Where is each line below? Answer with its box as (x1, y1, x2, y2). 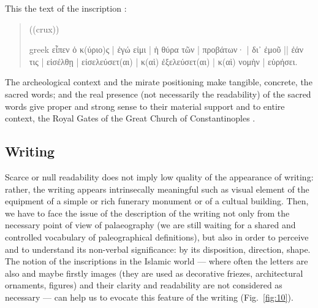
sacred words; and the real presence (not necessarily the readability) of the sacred (5, 87, 311, 100)
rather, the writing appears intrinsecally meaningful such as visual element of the (5, 182, 309, 195)
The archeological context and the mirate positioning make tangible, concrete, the (5, 75, 312, 88)
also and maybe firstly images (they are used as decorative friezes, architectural (5, 266, 303, 279)
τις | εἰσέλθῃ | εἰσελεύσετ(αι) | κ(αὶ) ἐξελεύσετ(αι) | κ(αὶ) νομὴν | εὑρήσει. (29, 55, 298, 67)
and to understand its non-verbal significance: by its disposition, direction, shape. (5, 242, 311, 255)
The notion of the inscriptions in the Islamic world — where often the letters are (5, 255, 308, 268)
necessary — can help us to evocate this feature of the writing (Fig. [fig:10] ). (5, 290, 293, 303)
